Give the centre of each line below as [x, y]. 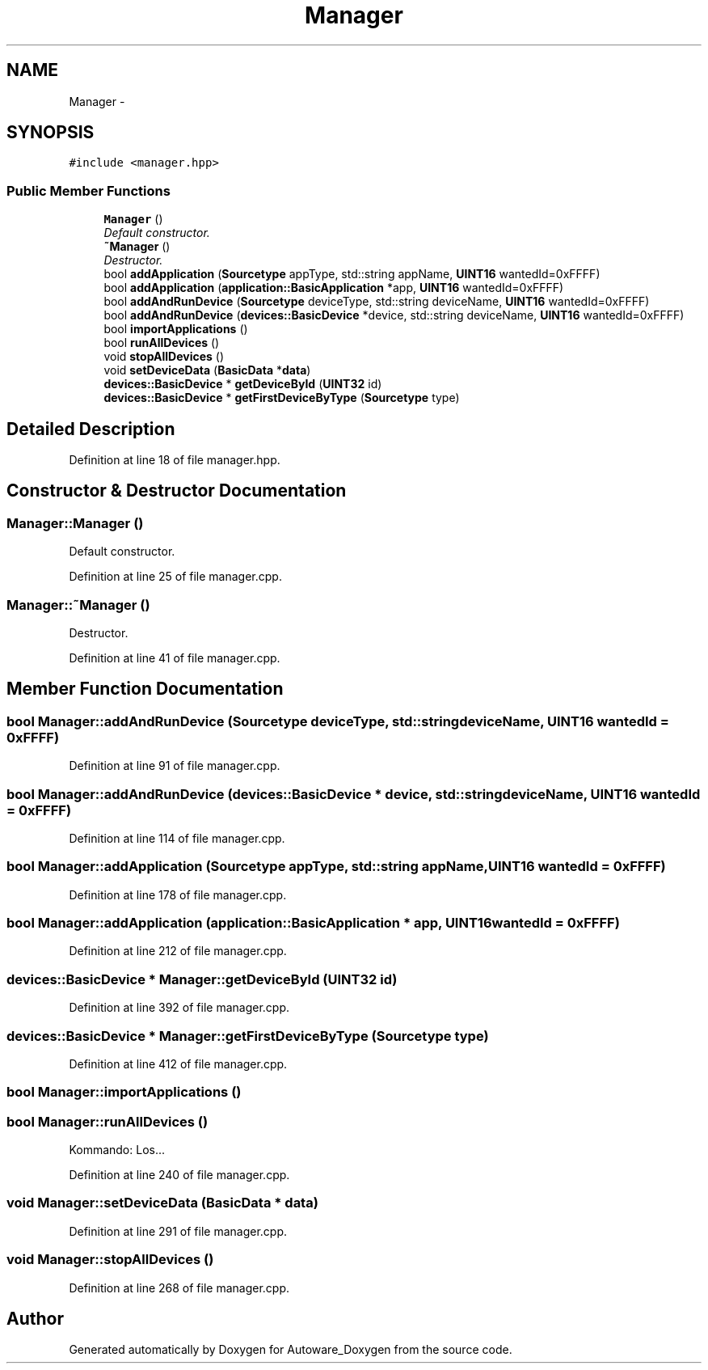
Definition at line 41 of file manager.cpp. [175, 658]
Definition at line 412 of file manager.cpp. [178, 1063]
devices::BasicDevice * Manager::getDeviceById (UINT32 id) [202, 979]
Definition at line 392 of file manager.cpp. [179, 1008]
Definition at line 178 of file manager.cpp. [178, 894]
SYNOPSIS [51, 133]
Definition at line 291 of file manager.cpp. [178, 1231]
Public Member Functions [88, 190]
